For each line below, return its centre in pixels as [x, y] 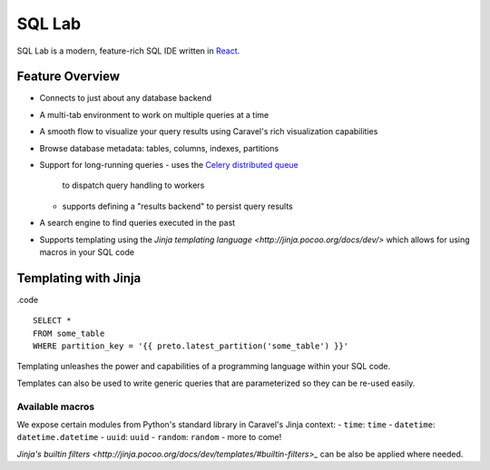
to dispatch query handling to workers [133, 185]
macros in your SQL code [87, 252]
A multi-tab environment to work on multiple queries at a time [154, 114]
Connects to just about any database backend [126, 98]
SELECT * [52, 321]
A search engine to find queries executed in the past [137, 223]
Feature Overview [69, 77]
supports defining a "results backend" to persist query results [178, 206]
